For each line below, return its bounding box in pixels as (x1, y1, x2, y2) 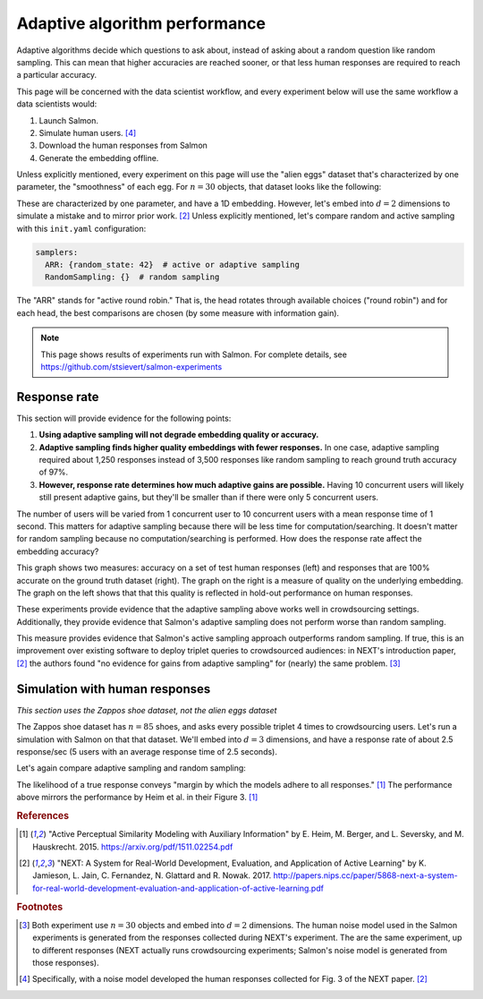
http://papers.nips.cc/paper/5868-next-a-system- (273, 870, 458, 881)
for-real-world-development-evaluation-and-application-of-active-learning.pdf (32, 883, 324, 893)
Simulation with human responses (16, 681, 211, 696)
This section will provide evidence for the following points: (16, 413, 232, 423)
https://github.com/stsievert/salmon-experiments (40, 361, 223, 371)
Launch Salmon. (38, 115, 98, 125)
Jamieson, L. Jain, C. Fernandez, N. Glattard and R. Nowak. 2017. (32, 870, 272, 881)
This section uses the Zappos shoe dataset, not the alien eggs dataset (16, 704, 277, 715)
